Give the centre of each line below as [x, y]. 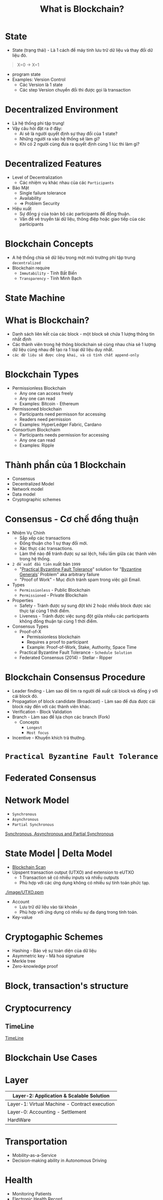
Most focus [38, 733]
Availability [30, 198]
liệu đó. [20, 55]
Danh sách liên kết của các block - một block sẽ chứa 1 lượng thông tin [83, 334]
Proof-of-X [30, 631]
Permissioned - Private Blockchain [53, 595]
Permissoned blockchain [37, 409]
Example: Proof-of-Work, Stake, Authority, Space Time [81, 647]
